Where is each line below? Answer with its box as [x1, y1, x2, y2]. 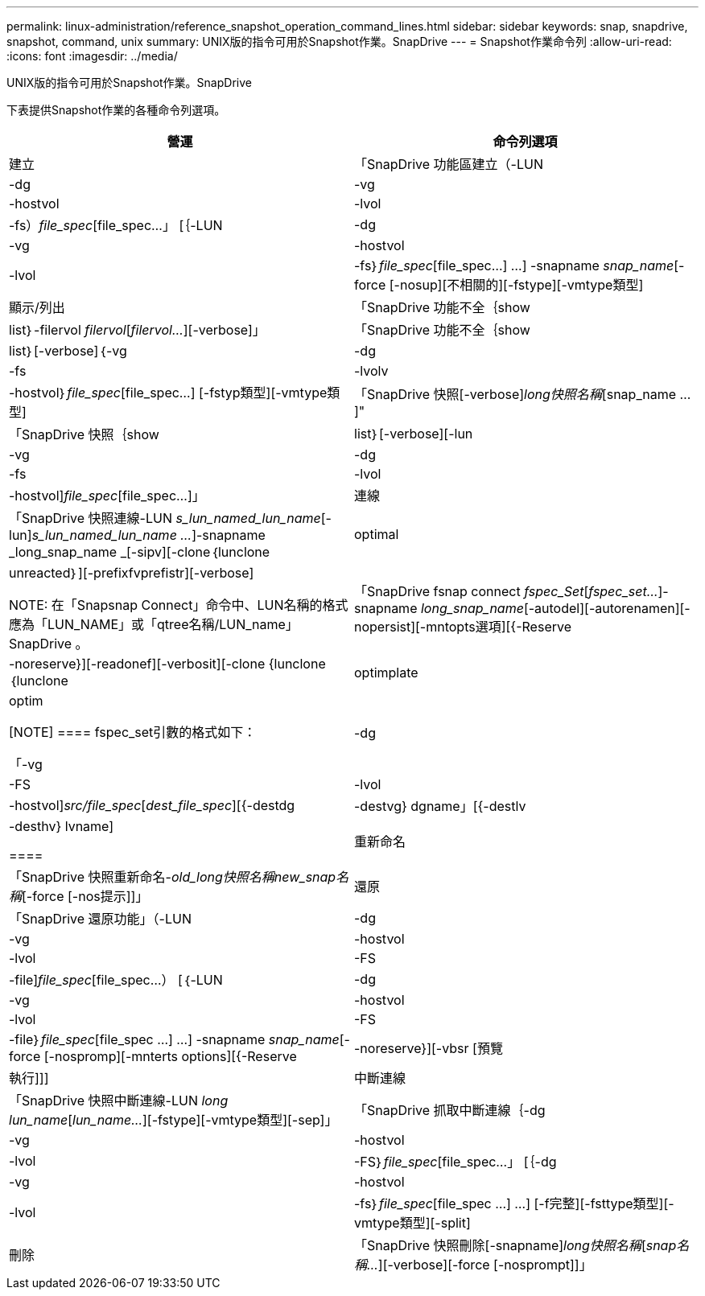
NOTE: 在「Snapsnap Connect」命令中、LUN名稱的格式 [9, 597, 348, 613]
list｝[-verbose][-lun [354, 426, 473, 442]
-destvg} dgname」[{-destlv [354, 798, 526, 814]
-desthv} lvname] [9, 818, 114, 834]
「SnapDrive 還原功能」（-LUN [9, 911, 192, 927]
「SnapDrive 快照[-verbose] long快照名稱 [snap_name [354, 386, 676, 402]
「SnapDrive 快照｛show [9, 426, 159, 442]
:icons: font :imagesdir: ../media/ [6, 49, 178, 63]
